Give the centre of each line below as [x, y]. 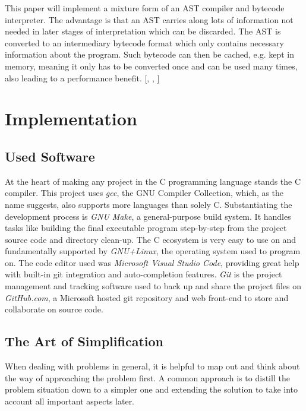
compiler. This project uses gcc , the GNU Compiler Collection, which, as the [144, 193]
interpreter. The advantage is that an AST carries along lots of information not [149, 19]
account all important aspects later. [70, 401]
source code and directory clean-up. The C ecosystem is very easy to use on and [151, 239]
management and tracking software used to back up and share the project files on [153, 286]
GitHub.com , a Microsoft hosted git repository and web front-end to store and [147, 297]
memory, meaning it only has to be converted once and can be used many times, [151, 66]
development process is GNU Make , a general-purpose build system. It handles [148, 216]
